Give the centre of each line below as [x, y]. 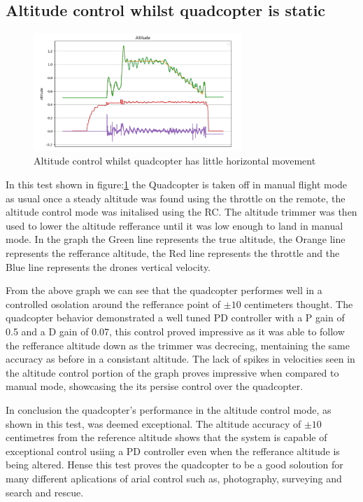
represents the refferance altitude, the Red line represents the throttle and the [173, 253]
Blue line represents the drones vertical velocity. [108, 266]
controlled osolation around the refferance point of [113, 304]
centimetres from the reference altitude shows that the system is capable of [166, 437]
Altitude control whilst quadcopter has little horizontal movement [175, 161]
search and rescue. [45, 492]
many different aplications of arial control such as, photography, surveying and [174, 478]
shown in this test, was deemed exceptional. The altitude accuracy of [154, 423]
